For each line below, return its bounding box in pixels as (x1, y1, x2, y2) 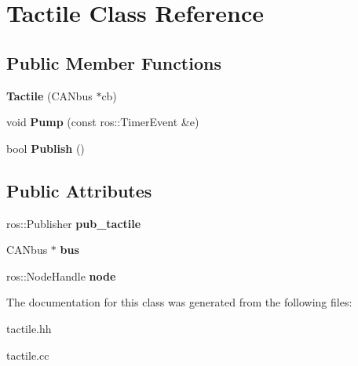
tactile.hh (6, 320, 52, 336)
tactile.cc (6, 346, 49, 363)
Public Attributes (6, 178, 152, 202)
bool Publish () (6, 140, 85, 156)
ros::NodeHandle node (6, 267, 116, 284)
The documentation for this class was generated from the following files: (6, 294, 353, 310)
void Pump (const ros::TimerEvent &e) (6, 114, 199, 130)
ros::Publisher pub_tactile (6, 215, 141, 231)
